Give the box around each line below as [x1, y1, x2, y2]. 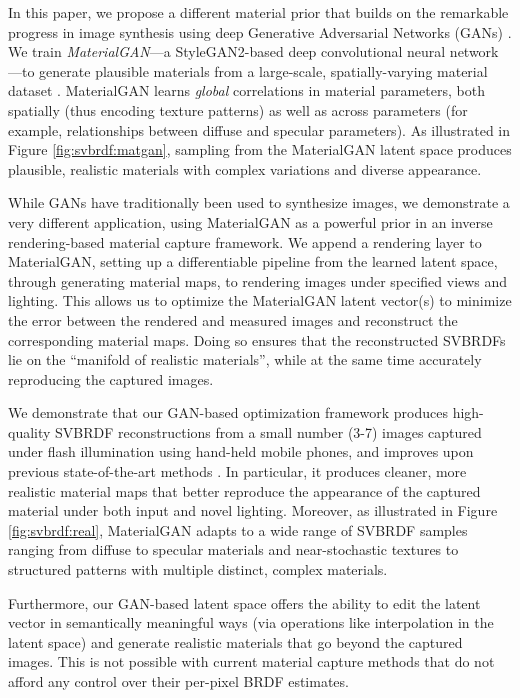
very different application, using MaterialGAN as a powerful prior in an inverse [8, 211, 493, 232]
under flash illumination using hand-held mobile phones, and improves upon [8, 441, 474, 462]
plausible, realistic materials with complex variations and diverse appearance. [8, 158, 482, 179]
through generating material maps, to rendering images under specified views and [8, 270, 508, 291]
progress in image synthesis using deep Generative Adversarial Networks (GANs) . [8, 21, 512, 42]
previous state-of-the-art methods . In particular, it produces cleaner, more [8, 461, 467, 482]
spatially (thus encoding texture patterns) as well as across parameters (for [8, 99, 468, 120]
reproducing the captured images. [8, 368, 214, 389]
